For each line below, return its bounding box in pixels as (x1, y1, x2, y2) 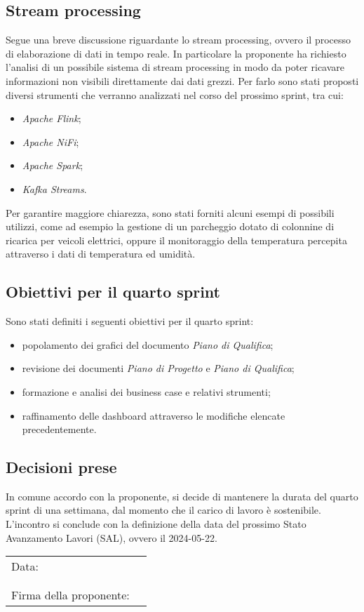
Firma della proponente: (11, 587, 130, 604)
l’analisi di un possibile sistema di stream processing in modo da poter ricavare (6, 60, 345, 74)
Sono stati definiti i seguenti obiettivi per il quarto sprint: (6, 314, 254, 328)
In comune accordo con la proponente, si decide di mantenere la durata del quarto (6, 488, 358, 503)
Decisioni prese (6, 456, 117, 478)
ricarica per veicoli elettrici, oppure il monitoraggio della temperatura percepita (6, 232, 347, 247)
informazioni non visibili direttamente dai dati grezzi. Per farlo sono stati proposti (6, 73, 359, 88)
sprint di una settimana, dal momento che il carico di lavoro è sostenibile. (6, 503, 321, 517)
